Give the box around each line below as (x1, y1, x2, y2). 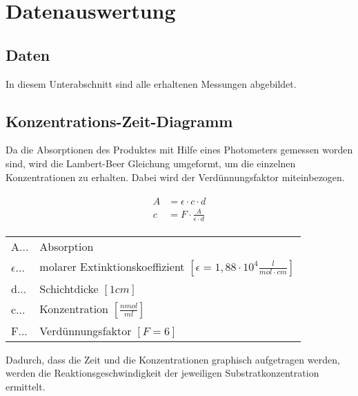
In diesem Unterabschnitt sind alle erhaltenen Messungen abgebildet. (6, 76, 297, 91)
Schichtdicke (39, 280, 99, 296)
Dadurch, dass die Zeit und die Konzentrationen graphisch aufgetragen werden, (6, 352, 340, 366)
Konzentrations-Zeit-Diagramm (6, 110, 233, 131)
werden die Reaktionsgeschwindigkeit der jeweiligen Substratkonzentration (6, 366, 319, 380)
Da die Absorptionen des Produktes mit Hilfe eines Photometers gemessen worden (6, 142, 353, 157)
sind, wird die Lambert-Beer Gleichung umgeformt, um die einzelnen (6, 155, 296, 170)
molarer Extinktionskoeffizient (39, 258, 185, 274)
